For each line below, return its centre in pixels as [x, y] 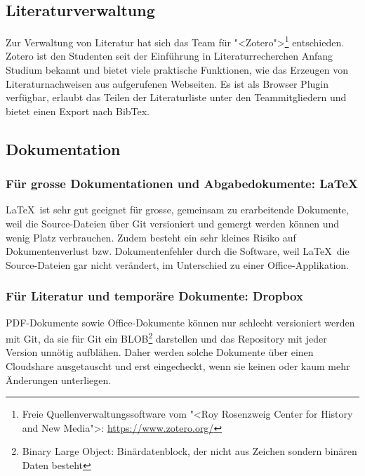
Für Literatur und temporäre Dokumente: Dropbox [154, 296]
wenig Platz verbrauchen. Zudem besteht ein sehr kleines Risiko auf [151, 237]
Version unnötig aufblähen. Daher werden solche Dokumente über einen [160, 352]
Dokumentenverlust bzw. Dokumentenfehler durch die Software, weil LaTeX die [178, 251]
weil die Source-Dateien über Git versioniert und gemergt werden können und [173, 224]
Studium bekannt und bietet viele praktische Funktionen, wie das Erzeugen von [177, 70]
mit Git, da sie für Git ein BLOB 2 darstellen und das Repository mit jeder [166, 337]
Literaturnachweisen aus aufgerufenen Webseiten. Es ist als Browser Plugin [167, 83]
